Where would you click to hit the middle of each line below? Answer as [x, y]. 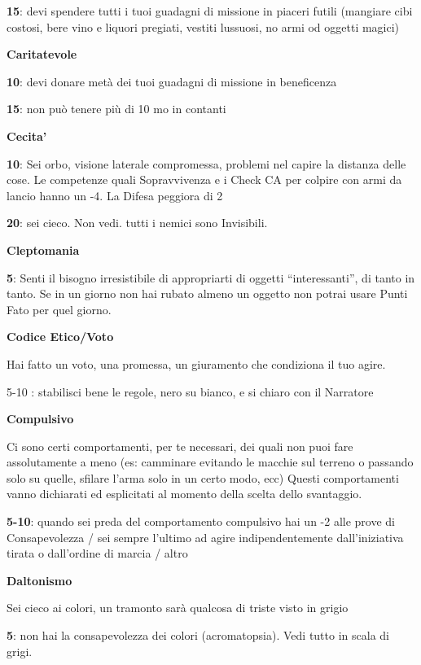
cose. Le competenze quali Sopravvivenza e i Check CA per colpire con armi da [204, 179]
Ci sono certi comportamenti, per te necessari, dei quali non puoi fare [180, 446]
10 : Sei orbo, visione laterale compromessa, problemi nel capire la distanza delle [206, 163]
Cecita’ [27, 136]
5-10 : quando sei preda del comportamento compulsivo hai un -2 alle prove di [201, 521]
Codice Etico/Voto [60, 337]
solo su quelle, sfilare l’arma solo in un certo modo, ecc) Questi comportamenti [203, 477]
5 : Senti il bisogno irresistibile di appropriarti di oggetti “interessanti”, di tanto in [211, 277]
